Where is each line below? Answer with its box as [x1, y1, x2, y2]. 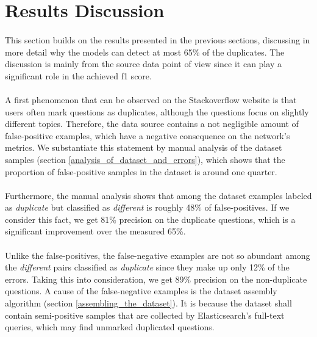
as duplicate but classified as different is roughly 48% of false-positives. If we [5, 201, 290, 214]
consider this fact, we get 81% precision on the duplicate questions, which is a [5, 212, 296, 225]
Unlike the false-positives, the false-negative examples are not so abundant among [5, 248, 310, 261]
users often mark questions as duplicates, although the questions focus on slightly [5, 105, 309, 118]
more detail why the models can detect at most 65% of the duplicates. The [5, 45, 285, 58]
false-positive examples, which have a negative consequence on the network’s [5, 129, 290, 142]
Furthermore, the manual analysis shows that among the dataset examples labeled [5, 189, 312, 201]
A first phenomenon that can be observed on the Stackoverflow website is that [5, 93, 297, 106]
